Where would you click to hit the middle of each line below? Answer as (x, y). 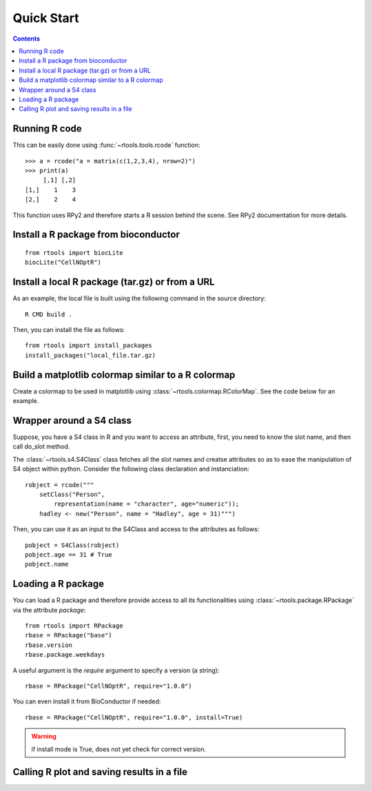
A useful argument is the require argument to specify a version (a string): (116, 670)
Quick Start (46, 18)
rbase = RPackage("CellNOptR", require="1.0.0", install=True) (134, 717)
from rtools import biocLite (74, 253)
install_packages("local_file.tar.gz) (91, 355)
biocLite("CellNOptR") (63, 263)
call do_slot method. (41, 446)
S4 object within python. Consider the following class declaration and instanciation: (131, 469)
